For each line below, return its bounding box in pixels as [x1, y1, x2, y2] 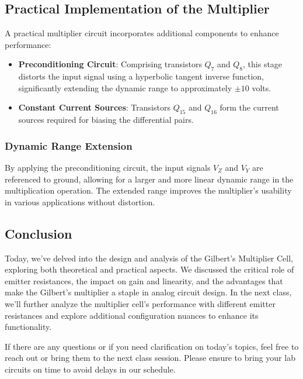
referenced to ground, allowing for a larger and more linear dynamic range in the [5, 173, 294, 185]
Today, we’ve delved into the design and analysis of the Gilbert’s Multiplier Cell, [5, 251, 294, 264]
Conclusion [5, 224, 72, 242]
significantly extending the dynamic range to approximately [18, 81, 232, 94]
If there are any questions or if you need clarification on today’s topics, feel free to [5, 340, 299, 352]
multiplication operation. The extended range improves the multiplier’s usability [5, 184, 292, 197]
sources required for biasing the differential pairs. [18, 113, 194, 126]
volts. [252, 81, 271, 94]
